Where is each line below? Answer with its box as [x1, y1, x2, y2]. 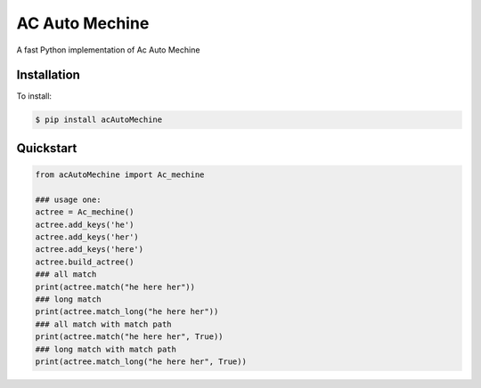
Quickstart [16, 141, 77, 156]
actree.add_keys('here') [35, 245, 144, 255]
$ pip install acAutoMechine [35, 115, 163, 125]
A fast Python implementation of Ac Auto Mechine [16, 44, 200, 55]
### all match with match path [35, 319, 173, 329]
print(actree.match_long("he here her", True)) [35, 356, 247, 367]
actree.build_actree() [35, 256, 135, 267]
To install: [16, 91, 53, 101]
